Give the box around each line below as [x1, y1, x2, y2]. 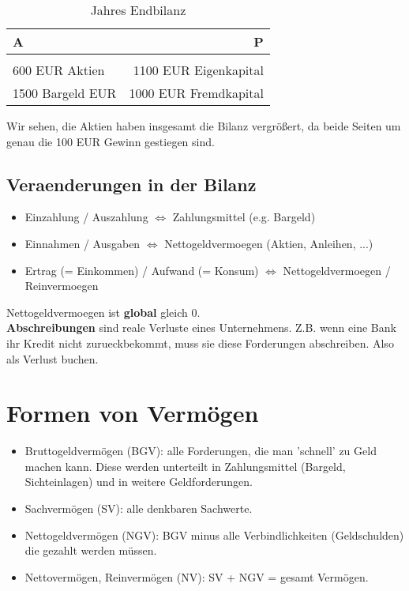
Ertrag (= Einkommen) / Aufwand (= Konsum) [24, 262, 259, 278]
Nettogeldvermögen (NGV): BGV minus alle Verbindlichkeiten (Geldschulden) [24, 526, 404, 543]
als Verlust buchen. [6, 350, 99, 367]
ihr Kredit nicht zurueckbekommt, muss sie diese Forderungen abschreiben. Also [6, 334, 394, 351]
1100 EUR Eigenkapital [133, 61, 264, 79]
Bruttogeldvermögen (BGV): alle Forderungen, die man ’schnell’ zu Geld [24, 442, 377, 459]
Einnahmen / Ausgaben [24, 235, 141, 251]
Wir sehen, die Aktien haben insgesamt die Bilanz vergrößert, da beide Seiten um [6, 118, 401, 134]
